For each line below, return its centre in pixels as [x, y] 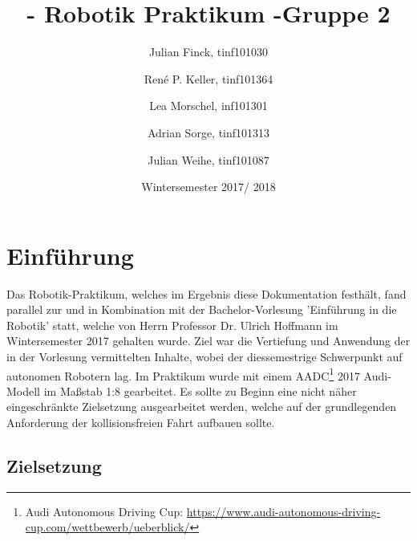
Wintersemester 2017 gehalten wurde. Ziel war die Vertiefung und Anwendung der [208, 341]
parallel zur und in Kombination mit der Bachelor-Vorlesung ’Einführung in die [202, 309]
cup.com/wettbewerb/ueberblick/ [107, 527]
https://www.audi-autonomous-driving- [283, 511]
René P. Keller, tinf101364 [208, 78]
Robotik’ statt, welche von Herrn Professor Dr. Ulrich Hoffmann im [172, 325]
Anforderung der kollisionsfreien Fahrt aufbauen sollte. [141, 423]
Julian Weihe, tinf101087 [208, 159]
